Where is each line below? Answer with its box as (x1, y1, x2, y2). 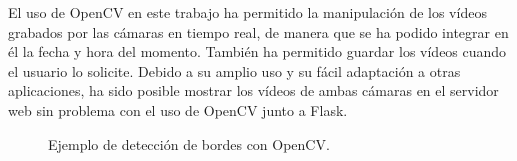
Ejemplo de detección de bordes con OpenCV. (48, 133, 330, 154)
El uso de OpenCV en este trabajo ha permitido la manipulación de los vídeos (8, 2, 487, 22)
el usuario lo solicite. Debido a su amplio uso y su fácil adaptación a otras (8, 60, 461, 81)
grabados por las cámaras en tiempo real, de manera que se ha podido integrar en (8, 21, 509, 42)
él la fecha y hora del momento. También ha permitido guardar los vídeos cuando (8, 41, 507, 62)
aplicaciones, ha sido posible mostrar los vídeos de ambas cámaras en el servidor (8, 80, 499, 101)
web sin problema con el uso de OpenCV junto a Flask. (8, 99, 348, 120)
